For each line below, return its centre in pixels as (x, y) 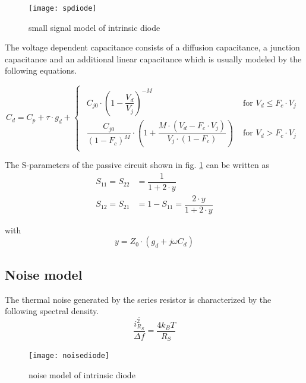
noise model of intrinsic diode (82, 374)
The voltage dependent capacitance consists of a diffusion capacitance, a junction (152, 47)
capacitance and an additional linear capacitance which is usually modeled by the (153, 58)
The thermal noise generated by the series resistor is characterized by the (138, 299)
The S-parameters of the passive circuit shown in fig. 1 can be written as (137, 165)
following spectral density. (52, 311)
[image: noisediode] (69, 356)
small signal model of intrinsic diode (94, 27)
